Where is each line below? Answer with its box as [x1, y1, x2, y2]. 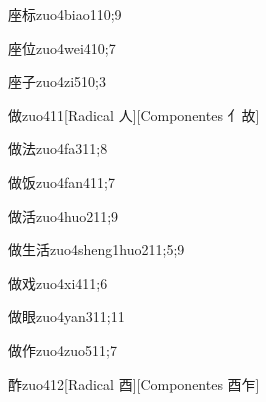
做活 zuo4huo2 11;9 [8, 205, 119, 226]
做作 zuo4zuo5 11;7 [8, 339, 117, 360]
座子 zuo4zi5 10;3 [8, 71, 107, 92]
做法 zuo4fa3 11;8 [8, 138, 108, 159]
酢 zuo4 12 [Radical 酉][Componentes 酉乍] [8, 373, 260, 394]
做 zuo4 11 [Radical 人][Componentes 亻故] [8, 104, 260, 125]
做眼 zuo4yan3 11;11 [8, 306, 125, 327]
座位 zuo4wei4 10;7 [8, 37, 116, 58]
